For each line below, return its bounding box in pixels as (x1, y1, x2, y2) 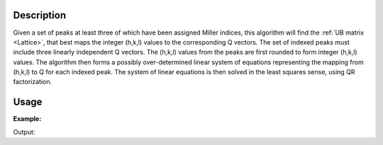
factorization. (13, 78, 52, 86)
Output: (13, 127, 35, 136)
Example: (13, 115, 42, 123)
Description (13, 9, 67, 21)
